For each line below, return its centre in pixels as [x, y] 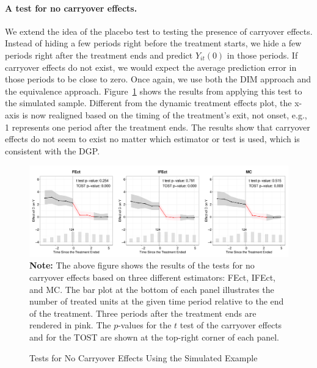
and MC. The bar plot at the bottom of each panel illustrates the [152, 289]
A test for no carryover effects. [71, 8]
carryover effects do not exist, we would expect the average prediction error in [151, 67]
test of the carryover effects [231, 325]
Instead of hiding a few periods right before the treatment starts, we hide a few [153, 43]
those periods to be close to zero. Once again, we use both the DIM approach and [158, 79]
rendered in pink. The [70, 325]
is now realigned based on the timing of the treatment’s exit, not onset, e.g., [165, 114]
